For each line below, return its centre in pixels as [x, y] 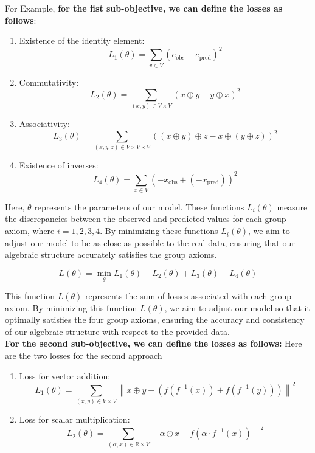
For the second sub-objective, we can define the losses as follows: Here [154, 343]
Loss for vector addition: [65, 375]
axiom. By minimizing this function [71, 307]
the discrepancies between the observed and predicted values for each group [146, 219]
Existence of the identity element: [82, 40]
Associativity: [44, 124]
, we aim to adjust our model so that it [237, 307]
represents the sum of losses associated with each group [189, 296]
